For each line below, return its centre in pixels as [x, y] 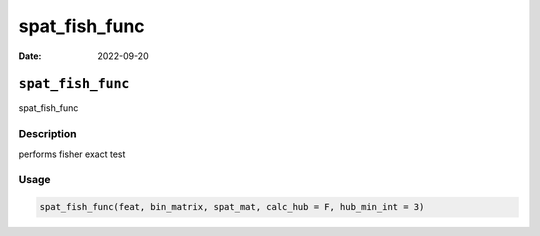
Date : [30, 56]
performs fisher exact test [72, 154]
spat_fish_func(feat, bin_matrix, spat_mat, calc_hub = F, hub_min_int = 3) [232, 207]
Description [47, 134]
